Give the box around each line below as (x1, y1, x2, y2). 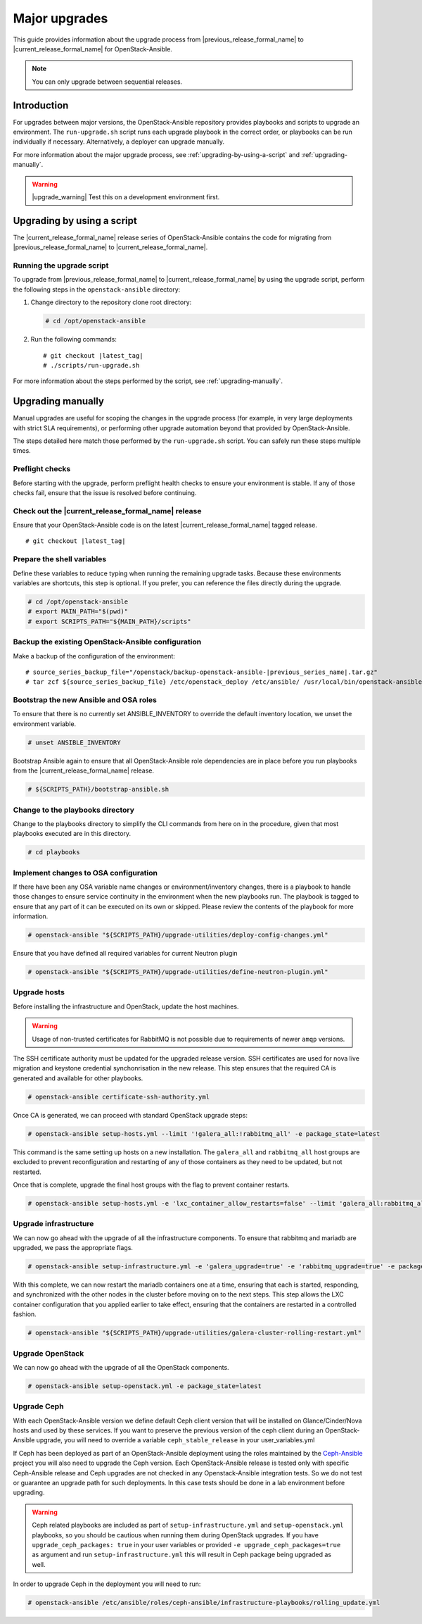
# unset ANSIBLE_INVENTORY (27, 738, 121, 747)
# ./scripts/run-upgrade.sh (43, 361, 140, 369)
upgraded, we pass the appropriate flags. (13, 1244, 134, 1252)
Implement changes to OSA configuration (13, 868, 158, 877)
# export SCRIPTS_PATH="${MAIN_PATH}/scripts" (27, 617, 191, 625)
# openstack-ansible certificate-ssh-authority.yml (27, 1092, 210, 1101)
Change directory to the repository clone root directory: (30, 298, 192, 306)
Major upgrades (13, 11, 108, 26)
